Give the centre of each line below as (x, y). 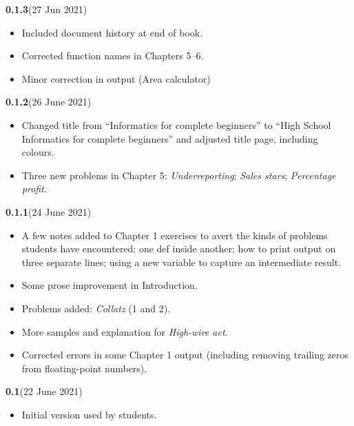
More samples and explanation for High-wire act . (125, 331)
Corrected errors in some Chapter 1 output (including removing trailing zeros (185, 355)
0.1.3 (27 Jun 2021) (46, 9)
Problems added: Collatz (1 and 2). (96, 308)
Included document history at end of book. (112, 32)
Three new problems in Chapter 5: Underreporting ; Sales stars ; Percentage (179, 175)
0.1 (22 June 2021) (44, 391)
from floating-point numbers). (84, 368)
